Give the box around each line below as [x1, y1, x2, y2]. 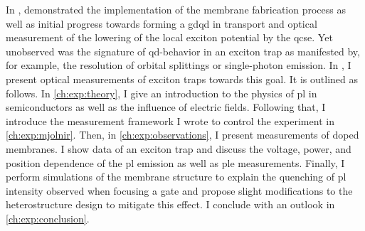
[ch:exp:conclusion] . [6, 210, 90, 225]
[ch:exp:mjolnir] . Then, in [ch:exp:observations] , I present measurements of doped [6, 127, 359, 142]
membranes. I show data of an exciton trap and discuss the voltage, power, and [6, 141, 351, 156]
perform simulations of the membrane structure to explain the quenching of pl [6, 169, 347, 184]
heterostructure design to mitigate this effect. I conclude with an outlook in [6, 197, 335, 212]
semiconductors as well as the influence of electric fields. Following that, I [6, 100, 326, 114]
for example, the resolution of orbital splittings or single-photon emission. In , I [6, 58, 351, 72]
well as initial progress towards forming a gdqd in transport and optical [6, 16, 317, 31]
